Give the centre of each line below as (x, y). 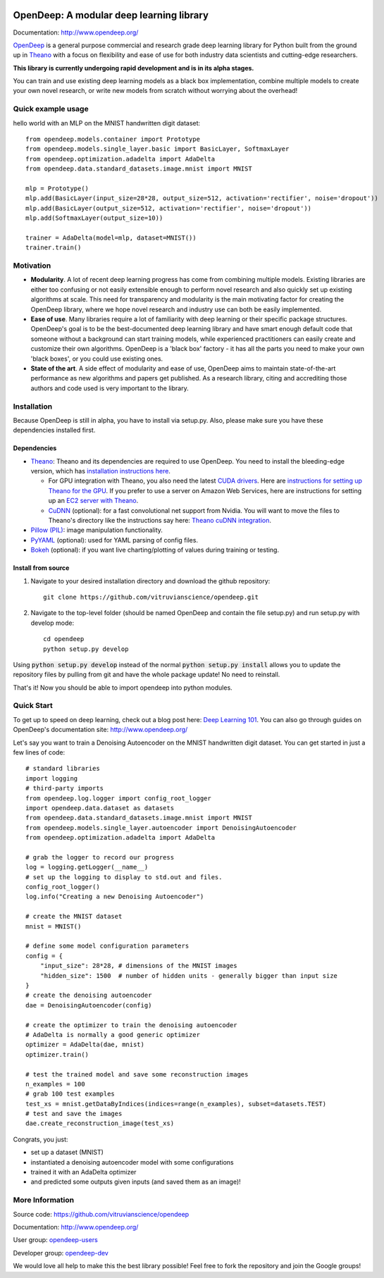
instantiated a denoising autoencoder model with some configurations (132, 1162)
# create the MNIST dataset (74, 917)
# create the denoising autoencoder (89, 995)
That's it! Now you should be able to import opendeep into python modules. (123, 688)
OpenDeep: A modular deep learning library (111, 15)
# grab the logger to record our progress (100, 857)
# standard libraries (63, 769)
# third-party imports (65, 788)
